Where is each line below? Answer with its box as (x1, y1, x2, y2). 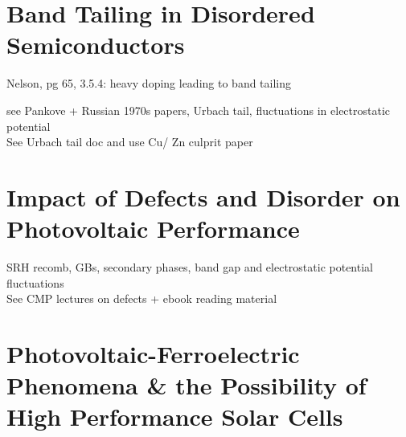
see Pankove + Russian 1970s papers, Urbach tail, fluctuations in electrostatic (6, 101, 391, 118)
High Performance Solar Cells (6, 400, 343, 433)
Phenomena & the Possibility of (6, 369, 367, 402)
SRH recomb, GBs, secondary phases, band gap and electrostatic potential (6, 259, 373, 275)
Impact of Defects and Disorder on (6, 180, 400, 213)
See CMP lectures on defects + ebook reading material (6, 290, 277, 307)
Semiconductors (6, 28, 185, 61)
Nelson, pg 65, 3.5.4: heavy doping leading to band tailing (6, 75, 292, 92)
